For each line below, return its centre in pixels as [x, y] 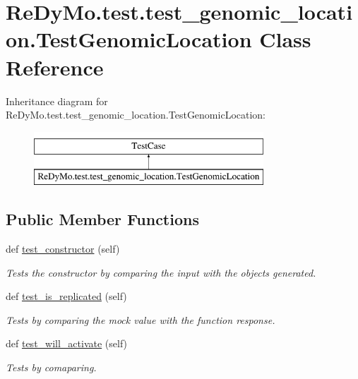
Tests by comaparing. [51, 367]
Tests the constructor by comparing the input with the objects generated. [161, 272]
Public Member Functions [102, 219]
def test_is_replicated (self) [66, 296]
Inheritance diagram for [57, 101]
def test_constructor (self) [63, 249]
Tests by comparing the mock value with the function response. [141, 319]
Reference [55, 67]
